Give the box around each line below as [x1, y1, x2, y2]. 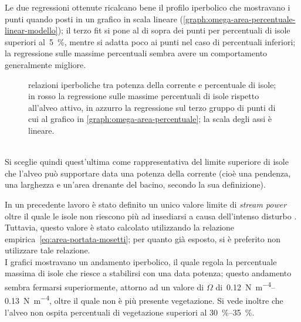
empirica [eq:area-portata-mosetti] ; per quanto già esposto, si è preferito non [5, 232, 280, 245]
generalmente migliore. [5, 58, 86, 70]
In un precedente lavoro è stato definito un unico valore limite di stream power [5, 198, 287, 210]
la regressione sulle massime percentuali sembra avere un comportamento [5, 47, 268, 59]
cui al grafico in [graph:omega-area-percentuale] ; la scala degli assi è [28, 113, 272, 125]
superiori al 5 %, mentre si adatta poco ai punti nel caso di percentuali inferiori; [5, 35, 296, 48]
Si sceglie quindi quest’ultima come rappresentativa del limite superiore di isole [5, 155, 289, 168]
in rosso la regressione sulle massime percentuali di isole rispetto [28, 90, 259, 102]
